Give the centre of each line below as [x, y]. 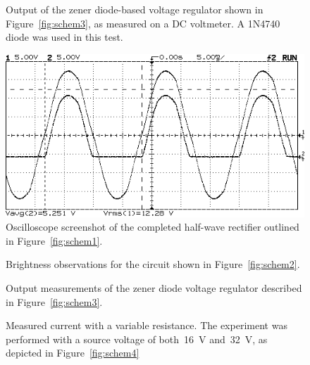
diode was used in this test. [64, 37]
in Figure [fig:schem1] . [54, 240]
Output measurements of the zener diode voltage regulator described [154, 288]
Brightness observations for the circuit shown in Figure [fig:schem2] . [153, 264]
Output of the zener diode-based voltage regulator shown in [135, 9]
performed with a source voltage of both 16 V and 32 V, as [137, 339]
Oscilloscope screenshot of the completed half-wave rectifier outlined [153, 227]
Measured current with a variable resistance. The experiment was [147, 325]
